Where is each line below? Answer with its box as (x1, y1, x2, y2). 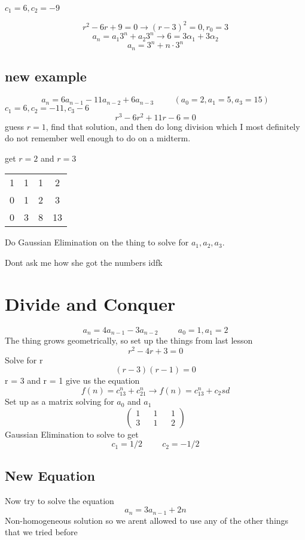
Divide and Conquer (5, 291, 176, 315)
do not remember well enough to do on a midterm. (5, 132, 191, 144)
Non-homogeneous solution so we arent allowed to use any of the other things (5, 514, 289, 526)
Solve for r (5, 353, 43, 366)
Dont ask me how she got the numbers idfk (5, 256, 163, 268)
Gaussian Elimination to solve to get (5, 427, 139, 440)
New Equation (5, 466, 95, 484)
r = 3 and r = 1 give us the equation (5, 374, 140, 387)
